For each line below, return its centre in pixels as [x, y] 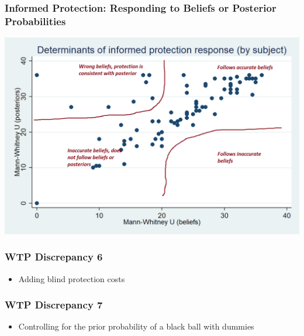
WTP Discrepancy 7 [54, 305]
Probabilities [35, 21]
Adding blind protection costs [72, 278]
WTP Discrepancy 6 [54, 257]
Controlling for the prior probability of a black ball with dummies [136, 326]
